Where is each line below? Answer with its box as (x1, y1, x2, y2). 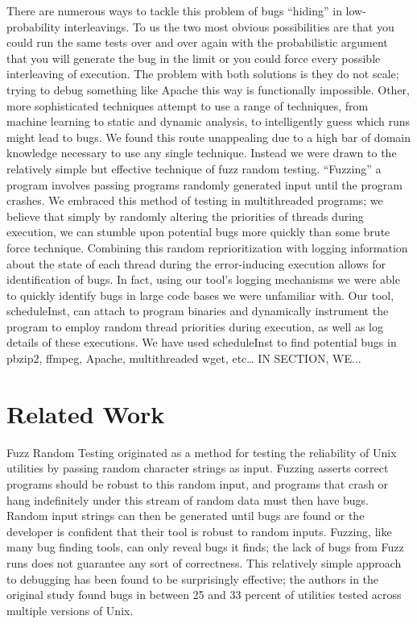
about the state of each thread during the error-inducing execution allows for (6, 255, 386, 272)
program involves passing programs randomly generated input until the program (6, 176, 403, 193)
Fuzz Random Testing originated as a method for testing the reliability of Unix (6, 443, 397, 460)
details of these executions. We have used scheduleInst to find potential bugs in (6, 334, 397, 351)
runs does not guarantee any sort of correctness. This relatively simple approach (6, 554, 402, 571)
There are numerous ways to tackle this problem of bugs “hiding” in (6, 2, 342, 19)
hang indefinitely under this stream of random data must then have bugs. (6, 491, 370, 508)
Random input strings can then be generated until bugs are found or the (6, 507, 365, 524)
